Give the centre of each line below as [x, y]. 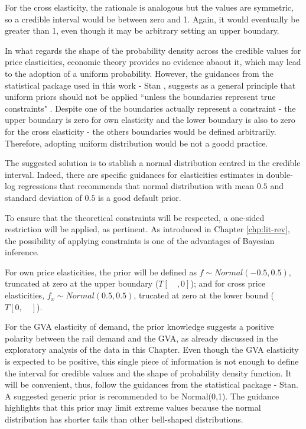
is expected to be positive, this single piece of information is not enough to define [152, 361]
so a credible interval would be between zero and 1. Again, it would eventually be [152, 19]
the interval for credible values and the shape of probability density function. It [148, 373]
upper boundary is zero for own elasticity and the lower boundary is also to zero [150, 120]
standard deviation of [43, 197]
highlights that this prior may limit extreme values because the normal [133, 407]
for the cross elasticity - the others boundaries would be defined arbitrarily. [141, 131]
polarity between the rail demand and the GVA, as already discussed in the [141, 338]
